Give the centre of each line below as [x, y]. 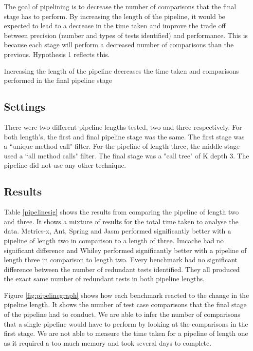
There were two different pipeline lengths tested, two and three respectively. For [123, 127]
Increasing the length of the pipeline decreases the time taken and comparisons [122, 70]
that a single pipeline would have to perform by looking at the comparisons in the [126, 323]
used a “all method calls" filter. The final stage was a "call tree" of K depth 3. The [126, 155]
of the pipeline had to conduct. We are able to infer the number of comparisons [122, 314]
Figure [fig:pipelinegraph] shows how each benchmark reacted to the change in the [126, 295]
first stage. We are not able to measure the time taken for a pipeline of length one [126, 333]
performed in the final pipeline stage [58, 80]
